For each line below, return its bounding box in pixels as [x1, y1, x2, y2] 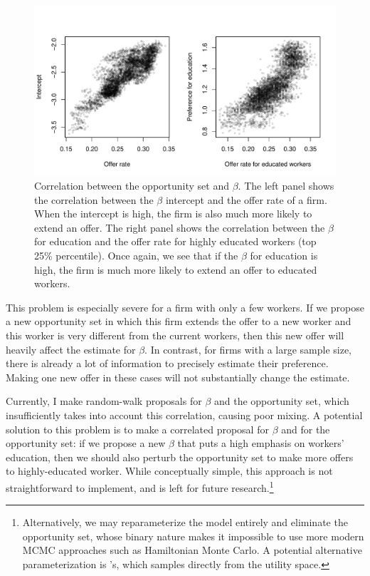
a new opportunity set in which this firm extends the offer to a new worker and [6, 314, 351, 329]
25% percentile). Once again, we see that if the [34, 248, 238, 263]
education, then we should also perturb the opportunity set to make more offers [6, 449, 354, 464]
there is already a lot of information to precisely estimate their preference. [6, 356, 329, 371]
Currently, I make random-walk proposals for [6, 394, 202, 408]
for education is [250, 248, 318, 263]
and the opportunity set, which [213, 394, 349, 408]
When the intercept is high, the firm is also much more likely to [34, 206, 312, 221]
